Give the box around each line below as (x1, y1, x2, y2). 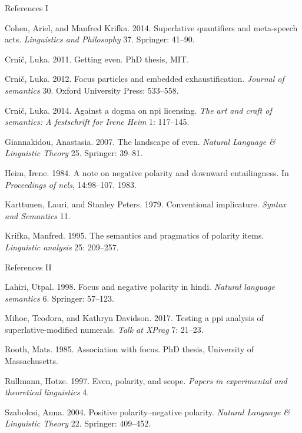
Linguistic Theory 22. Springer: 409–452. (5, 417, 151, 429)
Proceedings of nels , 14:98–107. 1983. (5, 178, 137, 190)
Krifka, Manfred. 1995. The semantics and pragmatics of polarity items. (5, 229, 264, 242)
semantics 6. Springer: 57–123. (5, 292, 114, 304)
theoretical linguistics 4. (5, 386, 89, 398)
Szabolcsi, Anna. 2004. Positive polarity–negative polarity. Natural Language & (5, 405, 290, 418)
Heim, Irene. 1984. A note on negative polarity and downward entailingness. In (5, 166, 289, 179)
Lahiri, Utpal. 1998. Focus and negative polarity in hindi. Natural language (5, 280, 275, 293)
